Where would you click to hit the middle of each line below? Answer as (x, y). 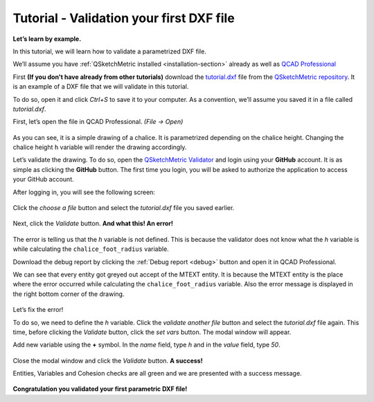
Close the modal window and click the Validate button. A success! (108, 360)
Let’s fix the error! (38, 310)
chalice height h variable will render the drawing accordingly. (100, 147)
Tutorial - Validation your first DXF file (124, 18)
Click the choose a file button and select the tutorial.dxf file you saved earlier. (124, 208)
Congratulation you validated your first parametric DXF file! (100, 389)
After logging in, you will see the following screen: (84, 192)
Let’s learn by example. (47, 39)
